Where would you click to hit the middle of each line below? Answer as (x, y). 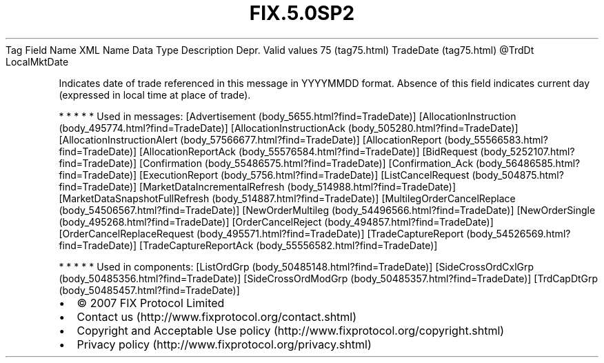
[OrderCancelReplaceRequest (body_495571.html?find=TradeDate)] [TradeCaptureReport (261, 233)
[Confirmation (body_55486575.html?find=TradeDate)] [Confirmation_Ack (306, 163)
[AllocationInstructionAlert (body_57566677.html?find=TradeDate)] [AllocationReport (250, 139)
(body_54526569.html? (519, 233)
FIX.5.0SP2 (302, 13)
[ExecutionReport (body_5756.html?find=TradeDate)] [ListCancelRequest (304, 175)
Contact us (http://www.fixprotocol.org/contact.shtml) (217, 316)
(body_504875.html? (518, 175)
